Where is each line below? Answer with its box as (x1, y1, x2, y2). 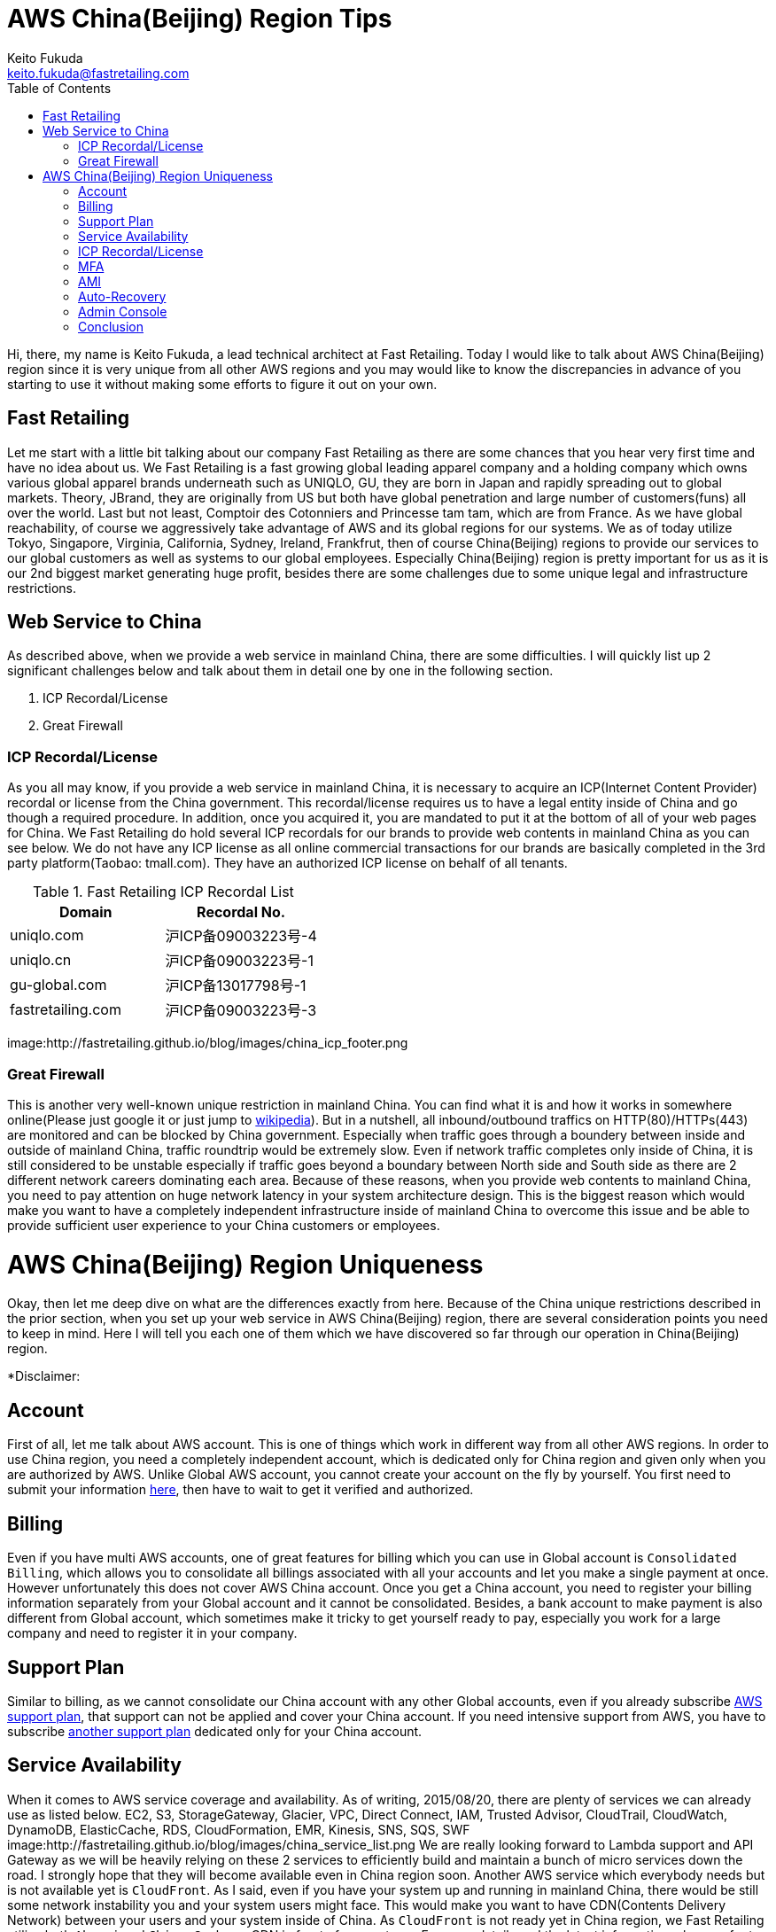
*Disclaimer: (7, 1368, 81, 1384)
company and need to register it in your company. (7, 1625, 298, 1641)
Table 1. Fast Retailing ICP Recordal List (32, 883, 294, 901)
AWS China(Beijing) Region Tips (7, 4, 392, 34)
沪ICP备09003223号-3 (165, 1001, 317, 1020)
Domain (58, 903, 113, 922)
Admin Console (78, 303, 167, 319)
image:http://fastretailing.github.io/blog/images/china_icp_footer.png (7, 1035, 408, 1051)
